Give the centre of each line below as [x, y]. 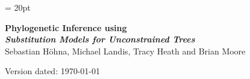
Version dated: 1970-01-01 [53, 71]
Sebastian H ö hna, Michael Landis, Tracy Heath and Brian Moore [125, 51]
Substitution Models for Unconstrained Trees [100, 39]
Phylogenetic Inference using [66, 27]
